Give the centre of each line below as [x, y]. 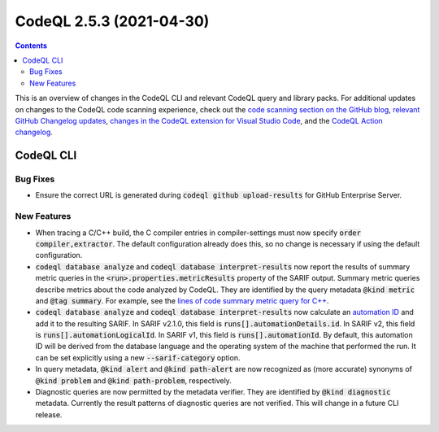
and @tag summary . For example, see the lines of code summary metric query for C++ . [182, 300]
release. [49, 414]
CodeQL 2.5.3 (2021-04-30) [112, 21]
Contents [31, 46]
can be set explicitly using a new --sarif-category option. [138, 357]
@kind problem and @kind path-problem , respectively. [133, 380]
